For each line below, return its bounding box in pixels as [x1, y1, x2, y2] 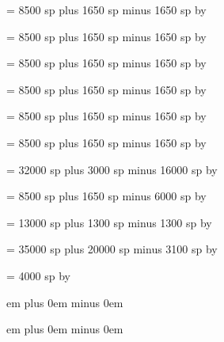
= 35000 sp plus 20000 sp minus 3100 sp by [6, 241, 218, 257]
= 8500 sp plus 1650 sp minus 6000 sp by [6, 188, 207, 204]
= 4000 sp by [6, 267, 70, 283]
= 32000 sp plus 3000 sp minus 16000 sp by [6, 161, 218, 177]
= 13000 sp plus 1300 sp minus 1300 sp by [6, 214, 212, 230]
